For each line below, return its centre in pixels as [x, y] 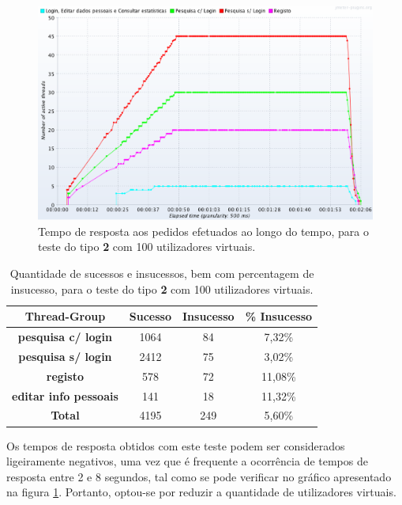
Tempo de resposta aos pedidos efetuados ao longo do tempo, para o [203, 231]
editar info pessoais [65, 395]
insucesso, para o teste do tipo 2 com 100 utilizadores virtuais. [162, 289]
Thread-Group [65, 316]
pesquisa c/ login [65, 337]
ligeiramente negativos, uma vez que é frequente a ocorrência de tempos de [187, 461]
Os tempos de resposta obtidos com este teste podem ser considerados [176, 445]
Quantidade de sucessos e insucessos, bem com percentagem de [162, 273]
